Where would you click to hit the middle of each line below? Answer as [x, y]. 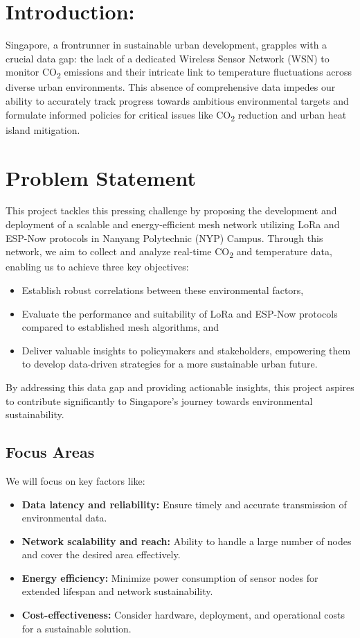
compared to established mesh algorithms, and [120, 327]
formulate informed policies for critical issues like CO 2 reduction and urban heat [176, 115]
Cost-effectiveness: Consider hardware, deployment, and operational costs [183, 615]
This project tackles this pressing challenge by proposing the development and [171, 210]
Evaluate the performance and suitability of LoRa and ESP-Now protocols [180, 313]
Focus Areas [50, 452]
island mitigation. [43, 129]
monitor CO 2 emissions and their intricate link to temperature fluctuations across [179, 73]
